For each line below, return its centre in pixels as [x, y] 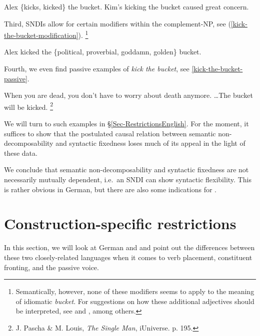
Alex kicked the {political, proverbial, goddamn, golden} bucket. [103, 52]
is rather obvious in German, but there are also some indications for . [110, 189]
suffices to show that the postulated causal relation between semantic [110, 133]
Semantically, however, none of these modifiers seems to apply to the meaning [135, 291]
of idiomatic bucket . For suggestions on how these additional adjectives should [135, 301]
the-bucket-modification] [41, 35]
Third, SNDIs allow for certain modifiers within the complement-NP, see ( [117, 23]
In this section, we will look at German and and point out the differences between [129, 247]
